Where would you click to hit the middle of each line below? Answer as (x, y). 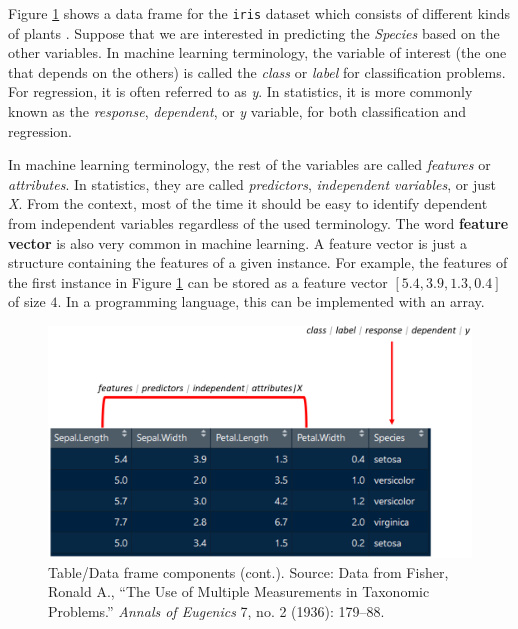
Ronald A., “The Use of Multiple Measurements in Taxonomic (239, 591)
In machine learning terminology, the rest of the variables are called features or (249, 164)
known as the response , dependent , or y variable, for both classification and (237, 111)
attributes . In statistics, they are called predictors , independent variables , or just (252, 183)
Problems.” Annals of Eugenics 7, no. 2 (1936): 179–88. (216, 611)
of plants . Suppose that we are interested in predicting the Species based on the (254, 32)
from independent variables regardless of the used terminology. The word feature (258, 223)
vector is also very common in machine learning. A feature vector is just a (237, 242)
